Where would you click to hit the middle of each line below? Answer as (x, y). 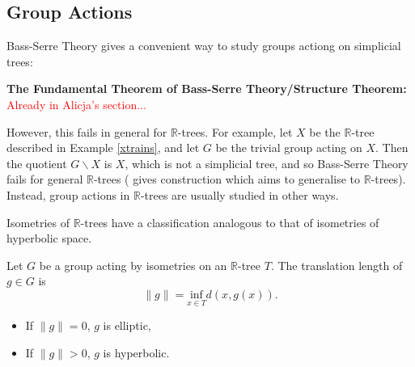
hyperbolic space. (49, 238)
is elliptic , (127, 325)
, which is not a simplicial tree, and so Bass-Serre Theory (267, 163)
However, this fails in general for (87, 131)
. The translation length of (337, 265)
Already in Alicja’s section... (76, 104)
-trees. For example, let (235, 131)
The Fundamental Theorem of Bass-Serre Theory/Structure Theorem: (207, 89)
